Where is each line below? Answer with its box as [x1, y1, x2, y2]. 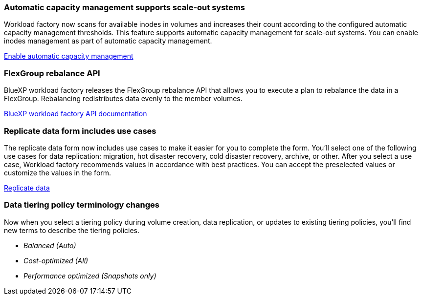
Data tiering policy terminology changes [4, 200, 159, 210]
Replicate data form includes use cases [4, 126, 156, 136]
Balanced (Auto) [23, 241, 76, 250]
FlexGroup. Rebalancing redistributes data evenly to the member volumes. [4, 94, 243, 103]
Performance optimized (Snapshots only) [23, 271, 156, 280]
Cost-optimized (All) [23, 256, 89, 265]
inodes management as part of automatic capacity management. [4, 37, 212, 45]
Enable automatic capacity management [4, 52, 133, 61]
